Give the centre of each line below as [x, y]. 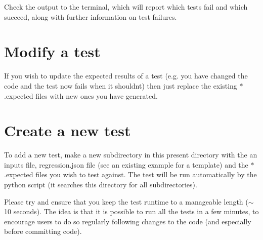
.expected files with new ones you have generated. [81, 95]
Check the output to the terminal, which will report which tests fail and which [126, 7]
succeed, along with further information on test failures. [91, 16]
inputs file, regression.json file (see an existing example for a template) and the [126, 164]
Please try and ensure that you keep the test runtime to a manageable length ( [126, 201]
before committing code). [43, 231]
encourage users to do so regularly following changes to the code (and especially [128, 221]
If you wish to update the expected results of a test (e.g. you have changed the [126, 76]
